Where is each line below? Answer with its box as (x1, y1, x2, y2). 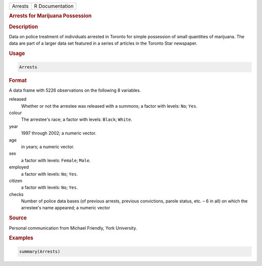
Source (9, 215, 27, 221)
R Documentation (34, 3, 74, 9)
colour (9, 110, 22, 116)
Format (9, 77, 27, 83)
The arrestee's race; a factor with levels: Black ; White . (21, 116, 132, 122)
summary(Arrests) (19, 249, 61, 254)
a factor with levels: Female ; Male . (21, 157, 91, 163)
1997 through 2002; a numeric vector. (21, 130, 97, 136)
